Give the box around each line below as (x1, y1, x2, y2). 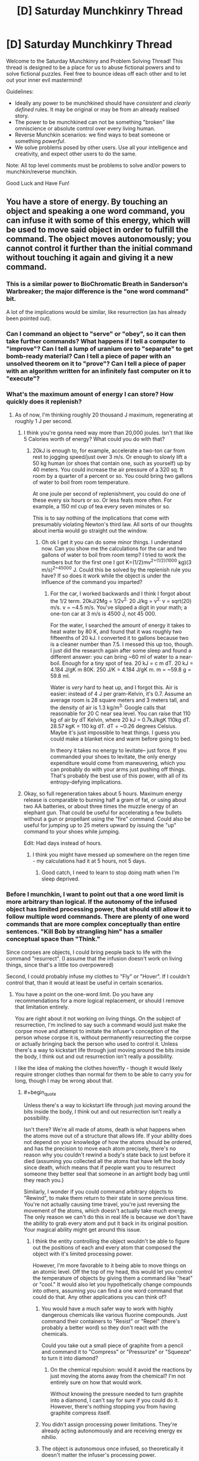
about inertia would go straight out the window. (32, 527, 149, 534)
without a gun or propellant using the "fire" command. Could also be (23, 815, 191, 823)
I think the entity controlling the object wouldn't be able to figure (32, 1238, 190, 1245)
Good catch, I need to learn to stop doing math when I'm (41, 869, 180, 876)
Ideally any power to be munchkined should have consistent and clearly (14, 100, 191, 107)
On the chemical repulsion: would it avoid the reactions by (50, 1366, 192, 1373)
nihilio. (41, 1433, 58, 1440)
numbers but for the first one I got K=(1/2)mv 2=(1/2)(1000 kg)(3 (41, 557, 192, 565)
